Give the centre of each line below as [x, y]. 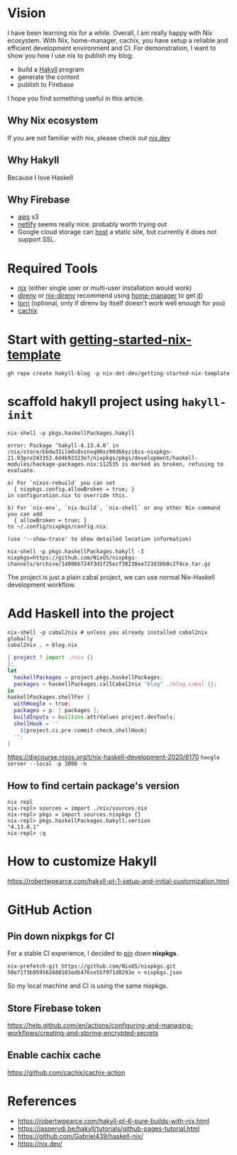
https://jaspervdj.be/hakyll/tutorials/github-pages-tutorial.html [109, 1128]
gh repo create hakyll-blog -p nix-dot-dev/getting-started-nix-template [119, 374]
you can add [25, 514]
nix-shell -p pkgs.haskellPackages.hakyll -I [76, 552]
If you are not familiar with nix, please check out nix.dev [89, 137]
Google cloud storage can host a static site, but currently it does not [117, 232]
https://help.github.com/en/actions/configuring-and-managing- [100, 1025]
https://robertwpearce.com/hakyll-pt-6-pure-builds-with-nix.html [113, 1121]
